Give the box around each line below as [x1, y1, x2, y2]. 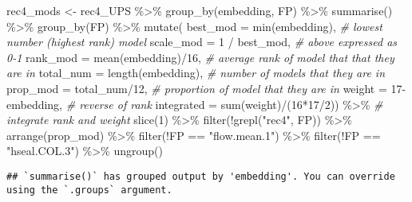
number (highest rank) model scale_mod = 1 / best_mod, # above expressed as [6, 33, 398, 50]
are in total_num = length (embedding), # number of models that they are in [6, 64, 386, 81]
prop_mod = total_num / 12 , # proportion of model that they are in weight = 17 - [6, 80, 406, 96]
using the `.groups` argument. [6, 184, 172, 196]
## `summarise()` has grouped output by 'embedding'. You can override [6, 170, 395, 182]
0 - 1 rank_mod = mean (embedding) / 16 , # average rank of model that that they [6, 49, 394, 65]
